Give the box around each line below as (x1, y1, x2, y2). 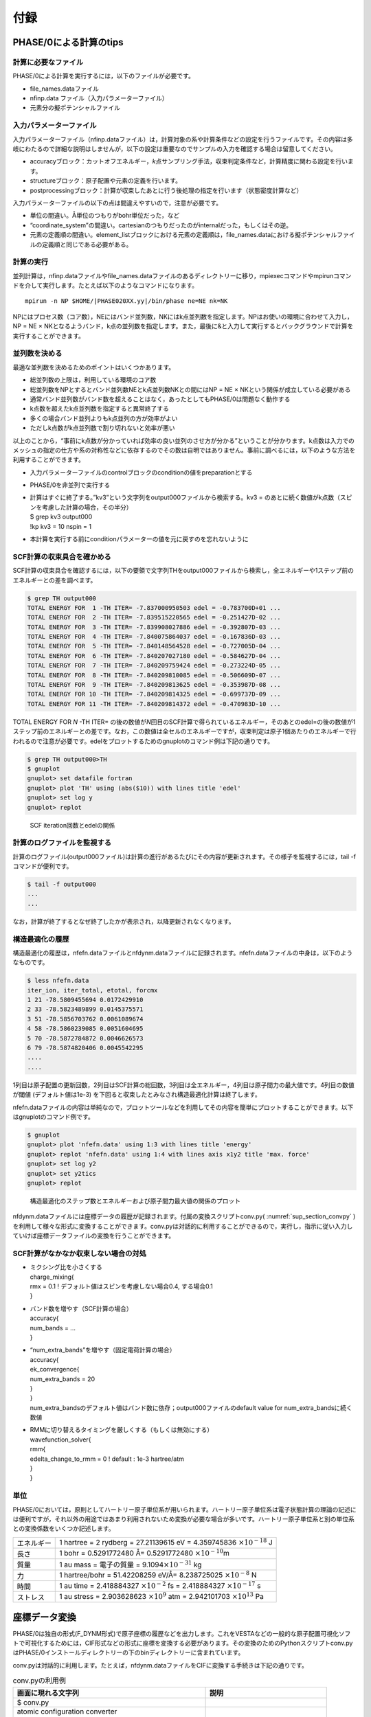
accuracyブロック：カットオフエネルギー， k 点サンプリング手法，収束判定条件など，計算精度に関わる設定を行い (30, 157, 348, 166)
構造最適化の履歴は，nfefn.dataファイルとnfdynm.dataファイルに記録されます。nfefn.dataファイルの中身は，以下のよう (12, 948, 353, 957)
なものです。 (12, 958, 49, 966)
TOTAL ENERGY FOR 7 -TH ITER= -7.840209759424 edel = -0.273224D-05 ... (27, 661, 281, 670)
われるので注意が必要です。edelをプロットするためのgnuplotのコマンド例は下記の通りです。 (12, 737, 274, 745)
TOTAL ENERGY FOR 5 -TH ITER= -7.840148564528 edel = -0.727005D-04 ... (27, 642, 281, 650)
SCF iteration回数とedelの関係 (30, 821, 115, 829)
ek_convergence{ (30, 1365, 80, 1374)
